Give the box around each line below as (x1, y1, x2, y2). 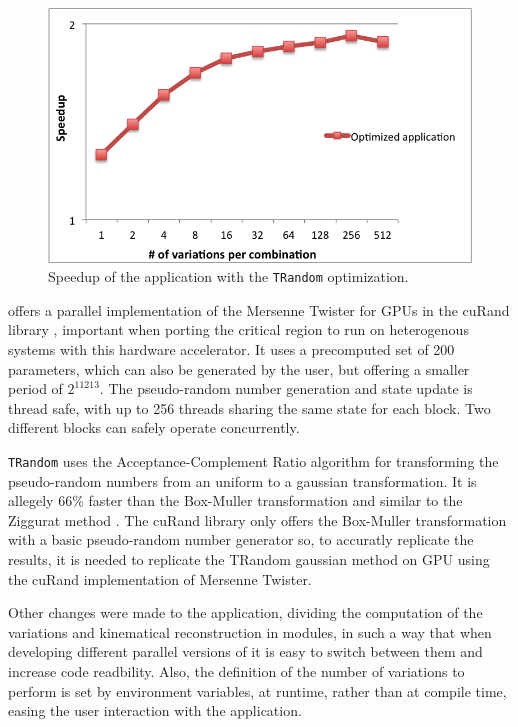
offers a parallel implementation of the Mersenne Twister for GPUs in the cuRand (8, 299, 510, 320)
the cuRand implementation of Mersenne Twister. (8, 568, 312, 589)
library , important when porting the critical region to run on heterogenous (8, 319, 469, 340)
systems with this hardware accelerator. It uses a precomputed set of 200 (8, 338, 455, 359)
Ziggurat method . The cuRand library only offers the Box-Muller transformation (8, 509, 507, 530)
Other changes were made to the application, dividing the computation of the (8, 602, 483, 623)
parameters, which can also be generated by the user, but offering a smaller (8, 358, 470, 379)
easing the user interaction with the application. (8, 700, 302, 721)
